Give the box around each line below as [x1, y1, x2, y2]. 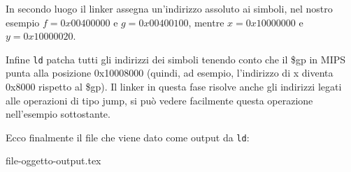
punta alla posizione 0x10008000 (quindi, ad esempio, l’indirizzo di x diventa [6, 65, 334, 80]
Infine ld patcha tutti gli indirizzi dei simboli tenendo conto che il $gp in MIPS [6, 52, 346, 66]
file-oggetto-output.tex [6, 153, 101, 168]
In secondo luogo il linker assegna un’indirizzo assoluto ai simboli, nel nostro [6, 1, 333, 15]
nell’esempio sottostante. [6, 107, 110, 121]
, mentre [188, 15, 224, 29]
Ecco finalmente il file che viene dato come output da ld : [6, 130, 250, 144]
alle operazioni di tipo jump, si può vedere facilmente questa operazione [6, 93, 313, 107]
